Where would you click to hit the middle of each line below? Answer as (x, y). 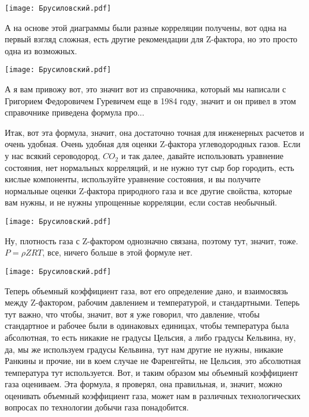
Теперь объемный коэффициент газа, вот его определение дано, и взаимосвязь (146, 290)
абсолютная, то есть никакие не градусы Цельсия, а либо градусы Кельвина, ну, (150, 337)
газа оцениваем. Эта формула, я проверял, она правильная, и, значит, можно (144, 384)
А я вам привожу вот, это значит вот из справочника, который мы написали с (146, 89)
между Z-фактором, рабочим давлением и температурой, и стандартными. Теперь (152, 302)
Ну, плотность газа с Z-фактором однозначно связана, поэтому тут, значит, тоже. (152, 240)
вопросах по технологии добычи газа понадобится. (97, 407)
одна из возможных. (41, 50)
